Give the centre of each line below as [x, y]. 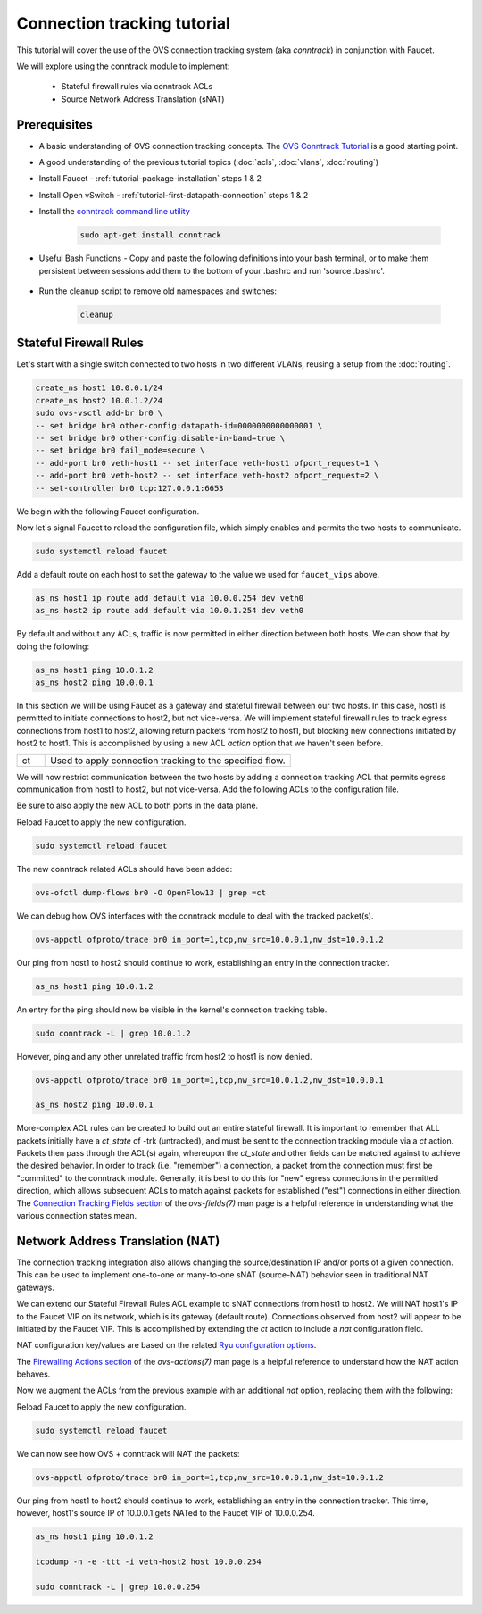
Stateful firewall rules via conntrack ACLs [137, 87]
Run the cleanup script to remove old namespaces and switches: [158, 291]
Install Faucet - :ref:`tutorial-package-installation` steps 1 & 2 [150, 179]
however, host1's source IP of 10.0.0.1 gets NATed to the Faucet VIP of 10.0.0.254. [166, 1513]
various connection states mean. [77, 1216]
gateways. [36, 1287]
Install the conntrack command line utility [115, 212]
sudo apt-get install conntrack [151, 235]
